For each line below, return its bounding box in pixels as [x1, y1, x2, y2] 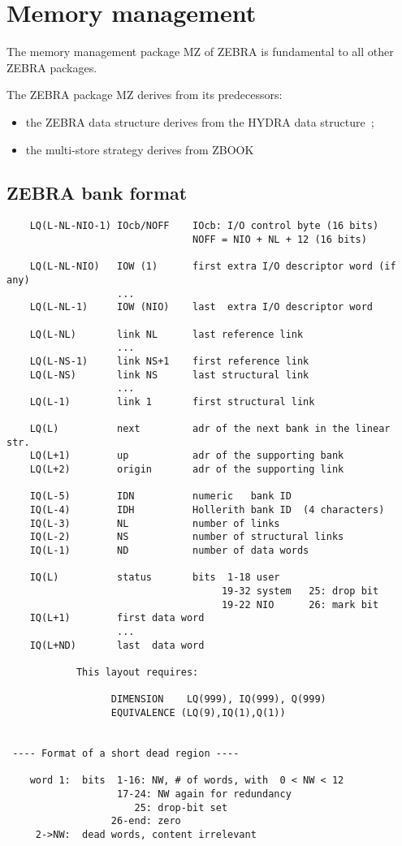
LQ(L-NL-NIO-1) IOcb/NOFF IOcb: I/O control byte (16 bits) [29, 220, 379, 232]
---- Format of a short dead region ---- [12, 747, 240, 759]
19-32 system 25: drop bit [221, 585, 379, 598]
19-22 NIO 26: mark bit [221, 598, 379, 611]
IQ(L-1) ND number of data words [29, 545, 309, 557]
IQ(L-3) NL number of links [29, 517, 280, 529]
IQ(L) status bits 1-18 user [29, 572, 280, 584]
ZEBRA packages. [6, 58, 97, 76]
